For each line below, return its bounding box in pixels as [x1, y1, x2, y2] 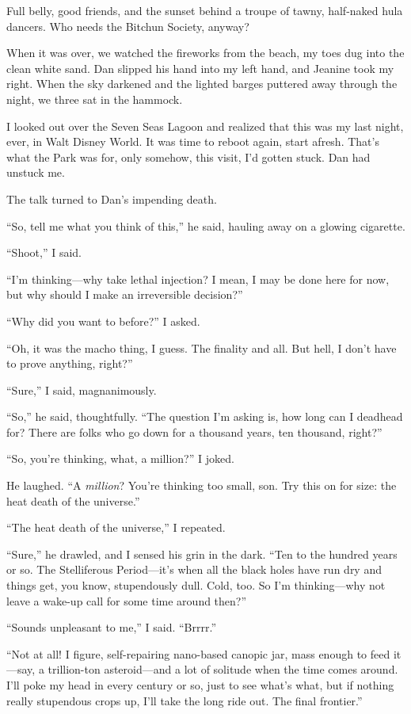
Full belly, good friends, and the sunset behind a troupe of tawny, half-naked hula [6, 2, 403, 18]
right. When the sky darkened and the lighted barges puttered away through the [6, 75, 398, 92]
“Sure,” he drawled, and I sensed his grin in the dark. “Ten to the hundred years [6, 545, 398, 562]
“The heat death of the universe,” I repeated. [6, 519, 226, 536]
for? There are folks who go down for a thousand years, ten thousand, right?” [6, 423, 382, 440]
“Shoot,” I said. [6, 244, 82, 261]
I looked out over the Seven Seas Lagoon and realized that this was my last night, [6, 117, 404, 134]
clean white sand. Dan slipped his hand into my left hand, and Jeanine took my [6, 59, 394, 76]
